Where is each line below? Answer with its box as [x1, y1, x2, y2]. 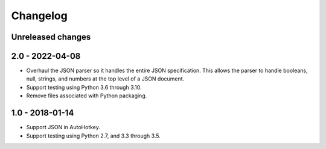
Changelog [11, 9, 68, 22]
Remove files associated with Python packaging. [26, 92, 147, 99]
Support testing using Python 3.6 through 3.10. [26, 84, 142, 91]
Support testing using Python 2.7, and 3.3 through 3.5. [26, 132, 161, 139]
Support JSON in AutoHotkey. [26, 124, 101, 131]
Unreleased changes [11, 32, 91, 42]
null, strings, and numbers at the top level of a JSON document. [26, 75, 185, 82]
